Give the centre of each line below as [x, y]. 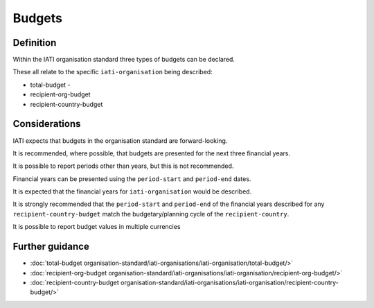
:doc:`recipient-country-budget [74, 282]
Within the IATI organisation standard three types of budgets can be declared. [124, 60]
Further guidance [51, 247]
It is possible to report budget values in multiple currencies [97, 227]
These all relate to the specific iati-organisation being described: [113, 72]
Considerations [47, 124]
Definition [35, 43]
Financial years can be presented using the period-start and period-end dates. [132, 179]
